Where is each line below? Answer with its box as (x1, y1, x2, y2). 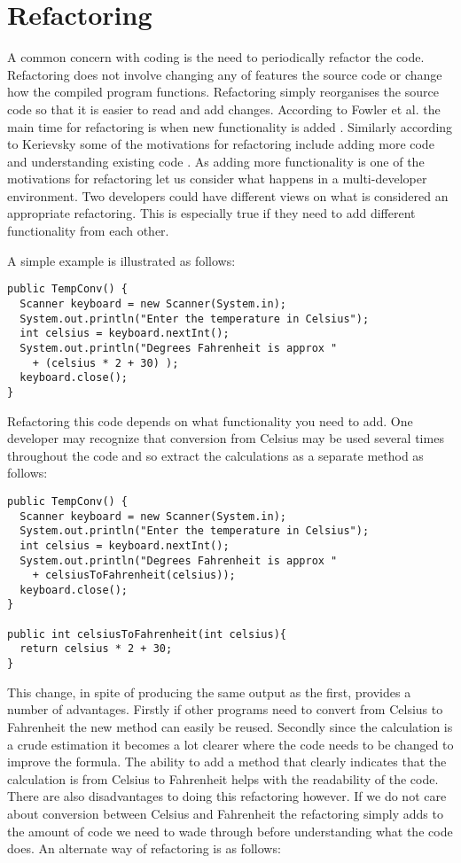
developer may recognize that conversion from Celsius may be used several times (7, 429, 444, 447)
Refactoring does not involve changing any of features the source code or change (7, 65, 442, 83)
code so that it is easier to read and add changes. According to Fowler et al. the (7, 99, 441, 118)
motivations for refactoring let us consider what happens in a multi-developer (7, 169, 427, 188)
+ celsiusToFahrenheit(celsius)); (32, 569, 236, 582)
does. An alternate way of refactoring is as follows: (7, 839, 281, 858)
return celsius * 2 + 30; (20, 642, 173, 656)
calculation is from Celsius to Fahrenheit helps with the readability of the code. (7, 769, 439, 788)
